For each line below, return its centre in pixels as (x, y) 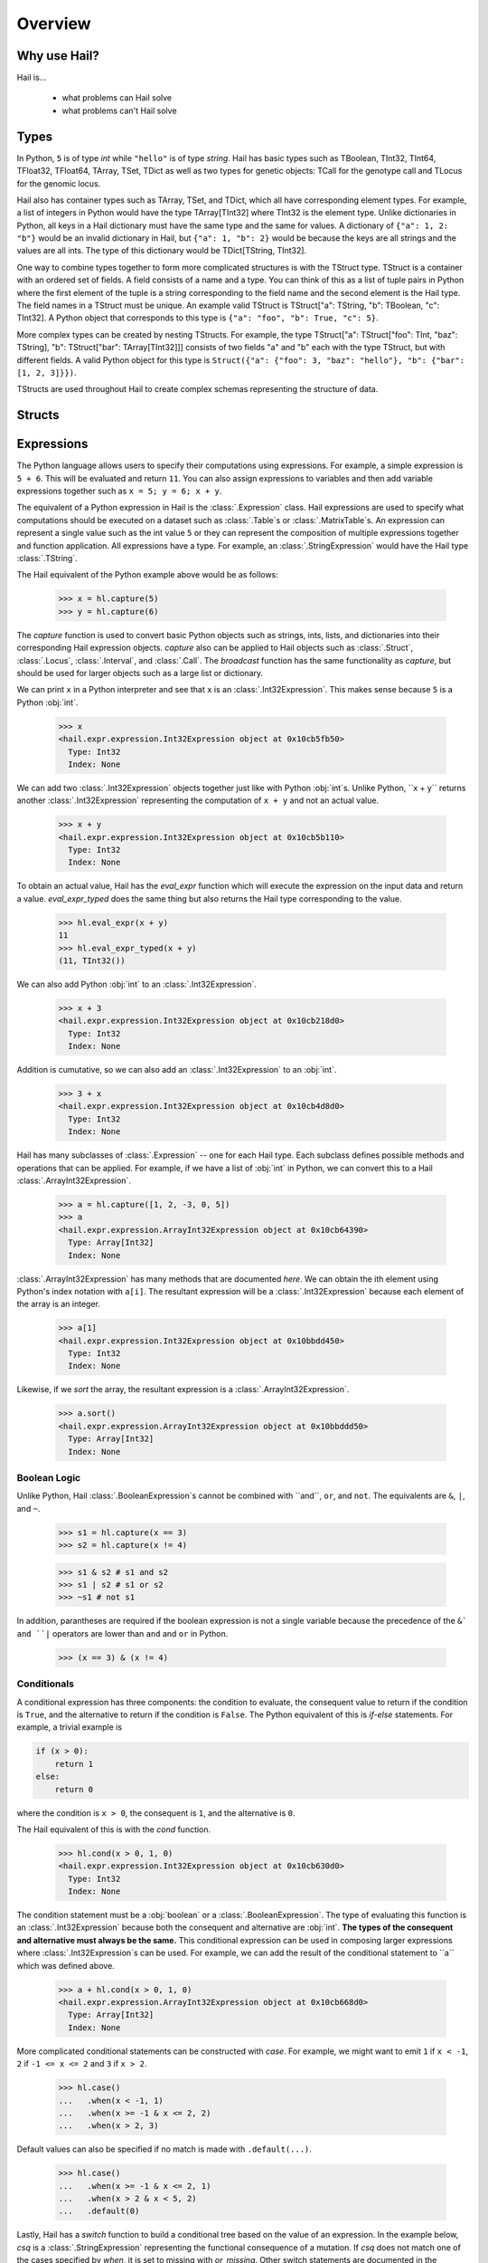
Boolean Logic (49, 1477)
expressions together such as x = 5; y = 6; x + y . (119, 491)
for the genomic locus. (59, 183)
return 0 (74, 1789)
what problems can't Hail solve (119, 110)
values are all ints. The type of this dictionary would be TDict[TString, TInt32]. (162, 251)
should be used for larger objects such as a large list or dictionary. (140, 673)
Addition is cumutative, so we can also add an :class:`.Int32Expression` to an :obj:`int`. (177, 1070)
